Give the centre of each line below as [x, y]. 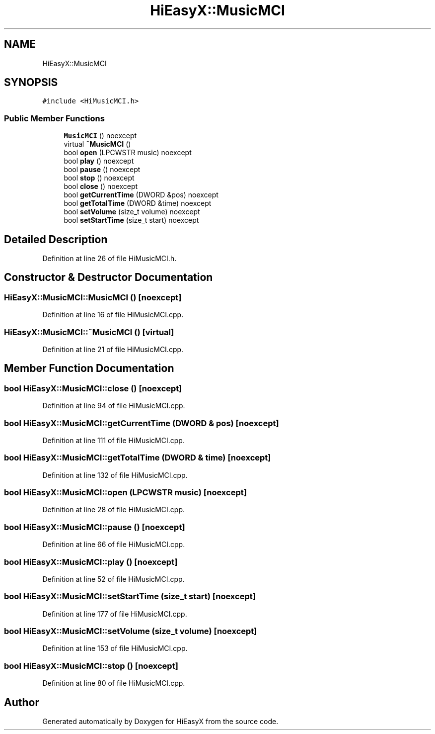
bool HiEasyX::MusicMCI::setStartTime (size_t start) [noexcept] [130, 596]
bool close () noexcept [101, 186]
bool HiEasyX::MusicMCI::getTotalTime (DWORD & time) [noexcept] [138, 458]
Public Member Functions [54, 118]
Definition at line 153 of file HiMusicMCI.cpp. [115, 648]
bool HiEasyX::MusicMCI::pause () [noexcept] [95, 527]
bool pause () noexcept [102, 170]
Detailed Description [56, 239]
